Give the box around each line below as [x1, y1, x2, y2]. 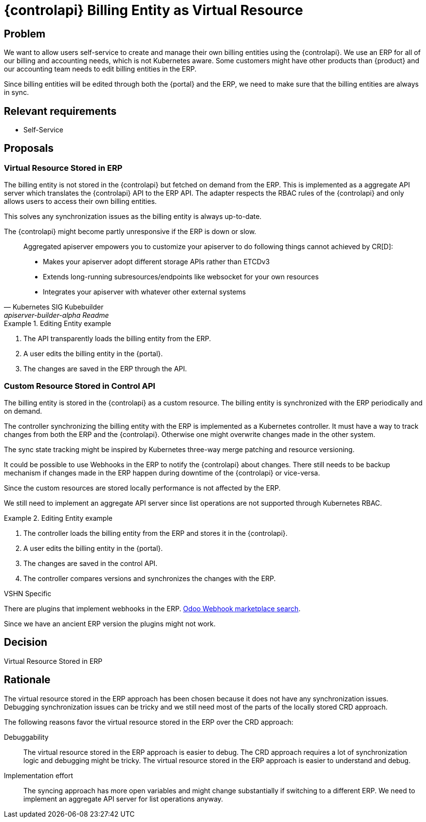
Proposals [4, 142, 54, 155]
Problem [4, 27, 46, 40]
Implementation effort [4, 771, 73, 780]
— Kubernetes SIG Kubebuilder [4, 303, 104, 311]
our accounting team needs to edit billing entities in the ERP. [4, 65, 197, 73]
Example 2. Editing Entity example [4, 513, 112, 522]
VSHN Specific [4, 589, 52, 598]
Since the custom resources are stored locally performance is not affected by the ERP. [4, 483, 281, 492]
